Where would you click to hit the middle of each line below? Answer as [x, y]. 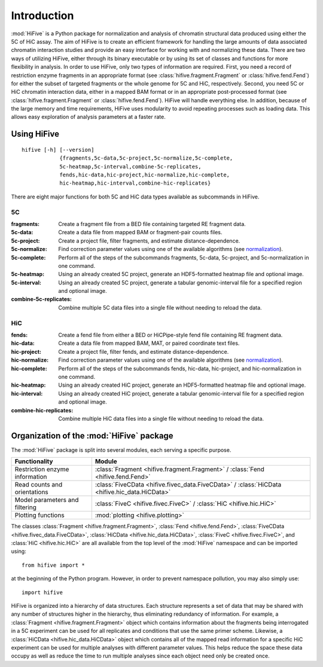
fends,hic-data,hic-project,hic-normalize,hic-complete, [145, 175]
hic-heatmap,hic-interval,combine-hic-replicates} [135, 183]
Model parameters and [47, 500]
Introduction [42, 16]
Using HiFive [35, 134]
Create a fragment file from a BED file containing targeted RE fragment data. [152, 224]
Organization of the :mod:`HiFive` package [92, 435]
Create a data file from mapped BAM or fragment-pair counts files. [140, 232]
